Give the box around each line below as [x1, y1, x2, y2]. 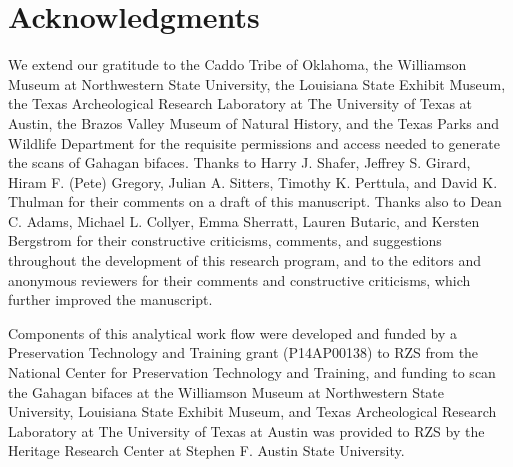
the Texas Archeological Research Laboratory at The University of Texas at [8, 93, 473, 114]
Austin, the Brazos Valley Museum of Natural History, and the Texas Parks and [8, 112, 500, 133]
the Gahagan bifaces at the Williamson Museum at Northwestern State [8, 381, 445, 402]
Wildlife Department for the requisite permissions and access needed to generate [8, 132, 500, 153]
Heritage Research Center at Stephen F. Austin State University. [8, 440, 405, 461]
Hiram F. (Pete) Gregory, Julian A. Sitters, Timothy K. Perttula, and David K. [8, 171, 498, 192]
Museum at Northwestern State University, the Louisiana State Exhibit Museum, [8, 73, 506, 94]
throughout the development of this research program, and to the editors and [8, 250, 481, 271]
